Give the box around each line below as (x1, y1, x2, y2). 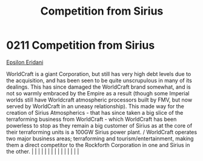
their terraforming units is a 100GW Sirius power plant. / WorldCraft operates (6, 128, 198, 135)
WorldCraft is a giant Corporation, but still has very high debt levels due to (6, 70, 191, 77)
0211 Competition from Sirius (6, 38, 155, 52)
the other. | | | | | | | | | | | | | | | (6, 148, 79, 155)
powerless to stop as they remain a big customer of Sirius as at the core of (6, 122, 193, 129)
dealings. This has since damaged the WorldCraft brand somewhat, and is (6, 83, 191, 91)
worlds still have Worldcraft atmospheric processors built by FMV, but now (6, 96, 193, 103)
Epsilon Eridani (6, 58, 44, 66)
